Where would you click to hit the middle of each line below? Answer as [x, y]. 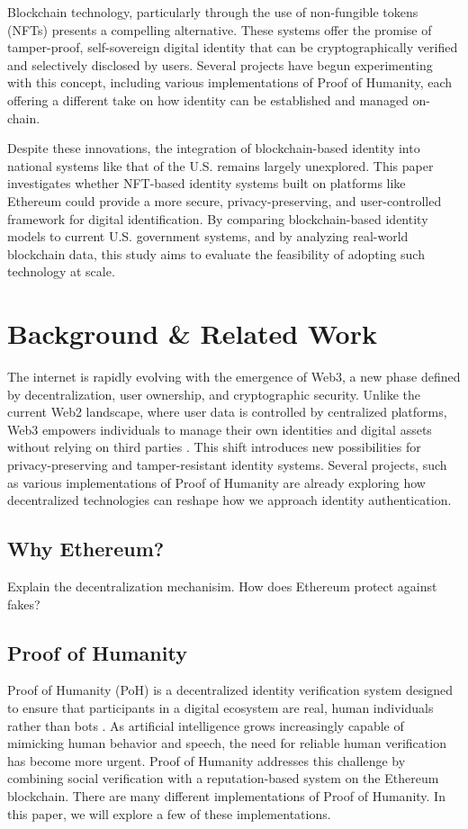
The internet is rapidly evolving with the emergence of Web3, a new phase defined [234, 377]
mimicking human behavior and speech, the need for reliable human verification [227, 743]
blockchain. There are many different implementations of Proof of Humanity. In [226, 795]
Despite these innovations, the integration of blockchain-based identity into [214, 148]
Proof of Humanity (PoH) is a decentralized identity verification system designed [230, 690]
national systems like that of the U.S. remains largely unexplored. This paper [220, 165]
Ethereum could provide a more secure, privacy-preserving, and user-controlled [225, 200]
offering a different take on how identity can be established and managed [208, 99]
